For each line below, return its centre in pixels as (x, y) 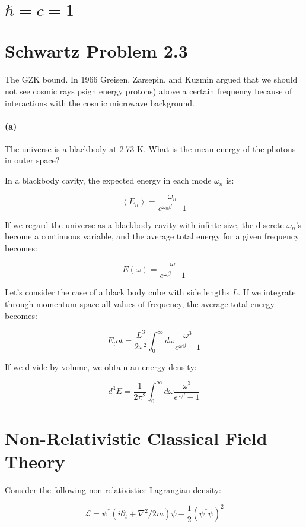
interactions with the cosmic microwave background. (100, 102)
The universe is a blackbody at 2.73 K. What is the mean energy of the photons (150, 148)
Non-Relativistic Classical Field (136, 438)
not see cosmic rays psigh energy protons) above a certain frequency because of (149, 91)
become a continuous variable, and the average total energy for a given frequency (152, 236)
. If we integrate (267, 292)
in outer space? (32, 160)
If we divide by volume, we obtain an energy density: (101, 366)
